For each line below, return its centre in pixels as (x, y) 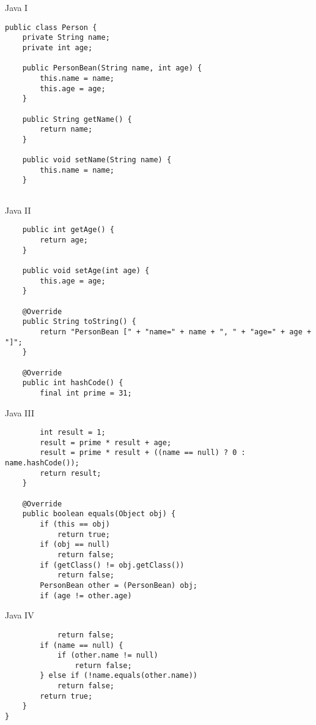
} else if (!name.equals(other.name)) (119, 676)
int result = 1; (73, 433)
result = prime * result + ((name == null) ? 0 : (143, 453)
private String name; (66, 38)
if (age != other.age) (86, 595)
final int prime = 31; (86, 393)
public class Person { (51, 27)
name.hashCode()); (42, 463)
